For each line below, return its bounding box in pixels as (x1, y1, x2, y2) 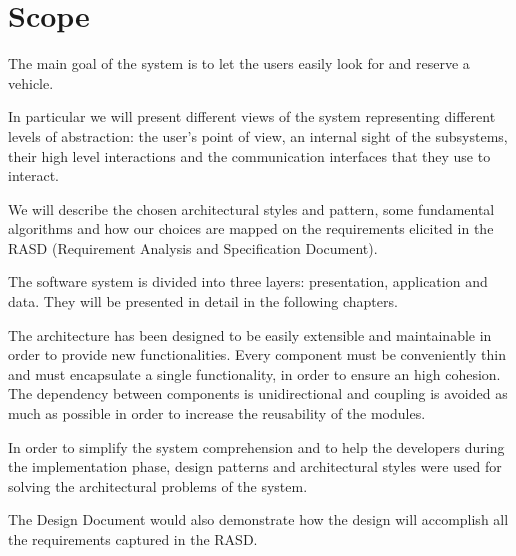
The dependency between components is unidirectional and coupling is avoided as (8, 383, 508, 404)
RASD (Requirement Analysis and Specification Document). (8, 237, 378, 258)
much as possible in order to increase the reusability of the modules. (8, 403, 426, 424)
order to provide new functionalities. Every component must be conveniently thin (8, 344, 506, 365)
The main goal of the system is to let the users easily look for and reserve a (8, 53, 470, 74)
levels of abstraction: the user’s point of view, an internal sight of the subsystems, (8, 125, 508, 146)
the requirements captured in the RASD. (8, 529, 258, 549)
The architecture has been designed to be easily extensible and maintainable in (8, 324, 492, 345)
